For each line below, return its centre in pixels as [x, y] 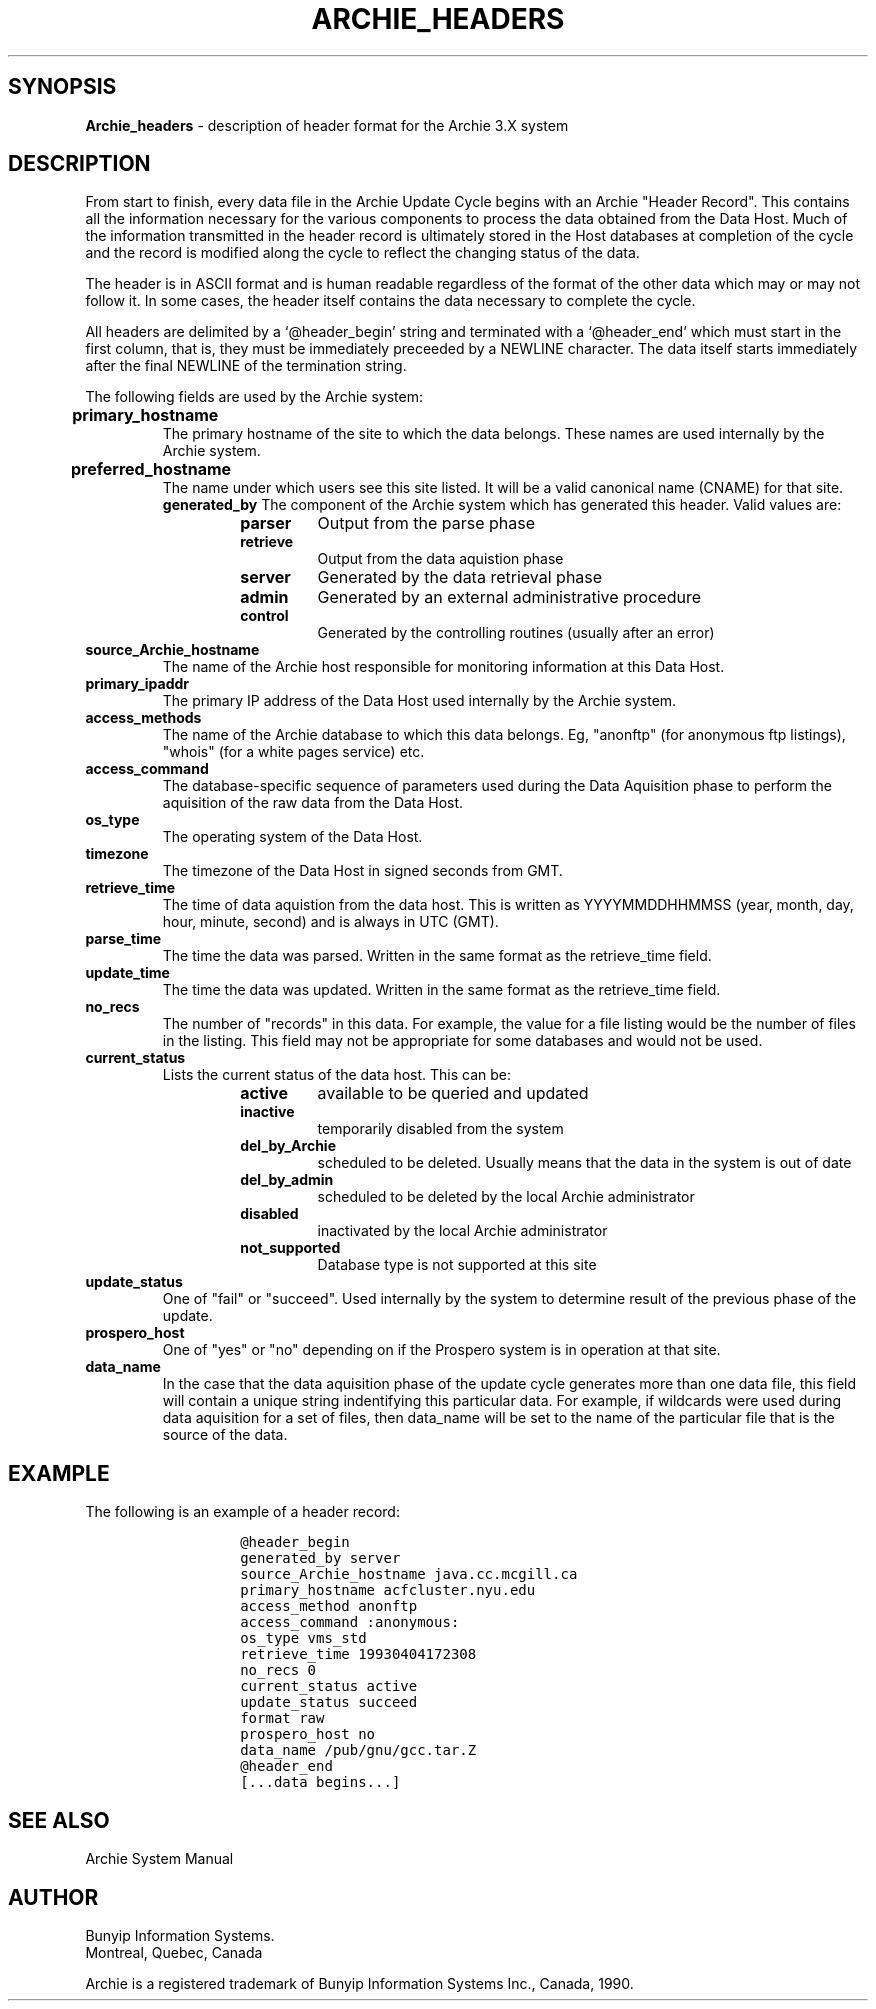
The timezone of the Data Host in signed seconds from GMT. [362, 871]
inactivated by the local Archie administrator [462, 1231]
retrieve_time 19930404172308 [358, 1654]
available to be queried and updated [453, 1093]
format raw [282, 1718]
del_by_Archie [288, 1146]
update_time [127, 973]
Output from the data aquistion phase [440, 559]
